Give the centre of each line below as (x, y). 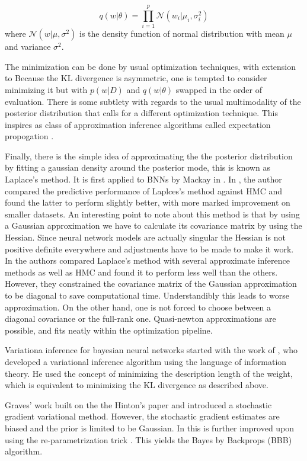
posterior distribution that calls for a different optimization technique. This (141, 113)
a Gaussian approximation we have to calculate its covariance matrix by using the (153, 225)
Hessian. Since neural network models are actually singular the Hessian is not (145, 237)
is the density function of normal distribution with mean (182, 33)
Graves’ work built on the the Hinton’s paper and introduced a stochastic (138, 404)
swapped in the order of (219, 89)
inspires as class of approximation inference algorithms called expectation (138, 124)
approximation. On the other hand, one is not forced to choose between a (138, 307)
